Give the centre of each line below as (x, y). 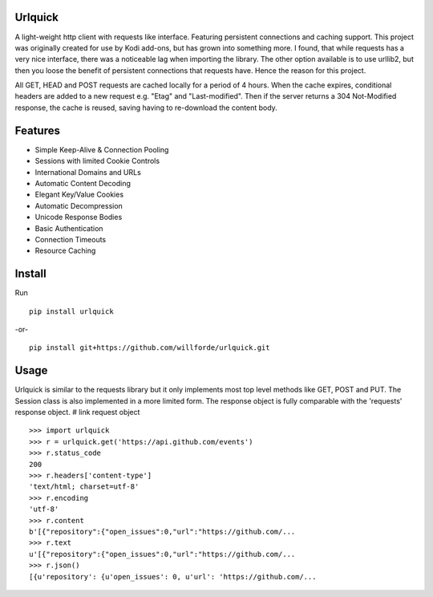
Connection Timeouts (71, 239)
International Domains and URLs (88, 172)
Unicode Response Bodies (79, 217)
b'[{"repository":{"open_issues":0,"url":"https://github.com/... (162, 531)
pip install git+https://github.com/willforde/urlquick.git (150, 348)
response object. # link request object (77, 412)
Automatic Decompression (79, 205)
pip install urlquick (71, 311)
